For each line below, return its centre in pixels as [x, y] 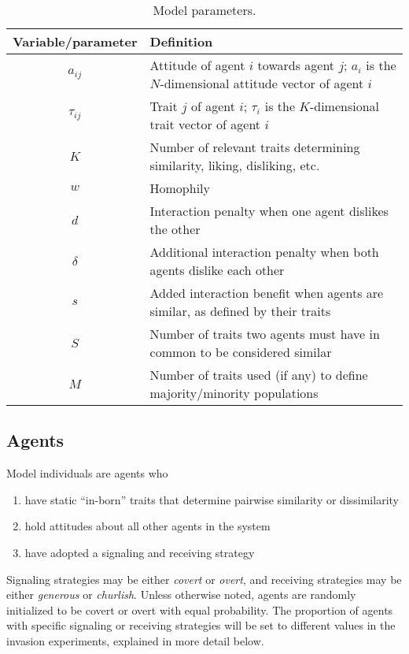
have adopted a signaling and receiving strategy [140, 552]
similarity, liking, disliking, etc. [235, 165]
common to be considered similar [241, 352]
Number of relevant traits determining [255, 147]
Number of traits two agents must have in [265, 334]
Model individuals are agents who [87, 473]
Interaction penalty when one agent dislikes [269, 211]
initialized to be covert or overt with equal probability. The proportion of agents [200, 609]
